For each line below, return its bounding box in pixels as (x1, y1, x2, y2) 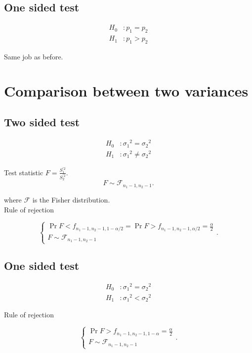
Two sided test (4, 114, 80, 130)
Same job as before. (4, 51, 63, 61)
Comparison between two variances (4, 80, 249, 101)
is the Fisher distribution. (32, 195, 110, 205)
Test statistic (4, 167, 43, 177)
